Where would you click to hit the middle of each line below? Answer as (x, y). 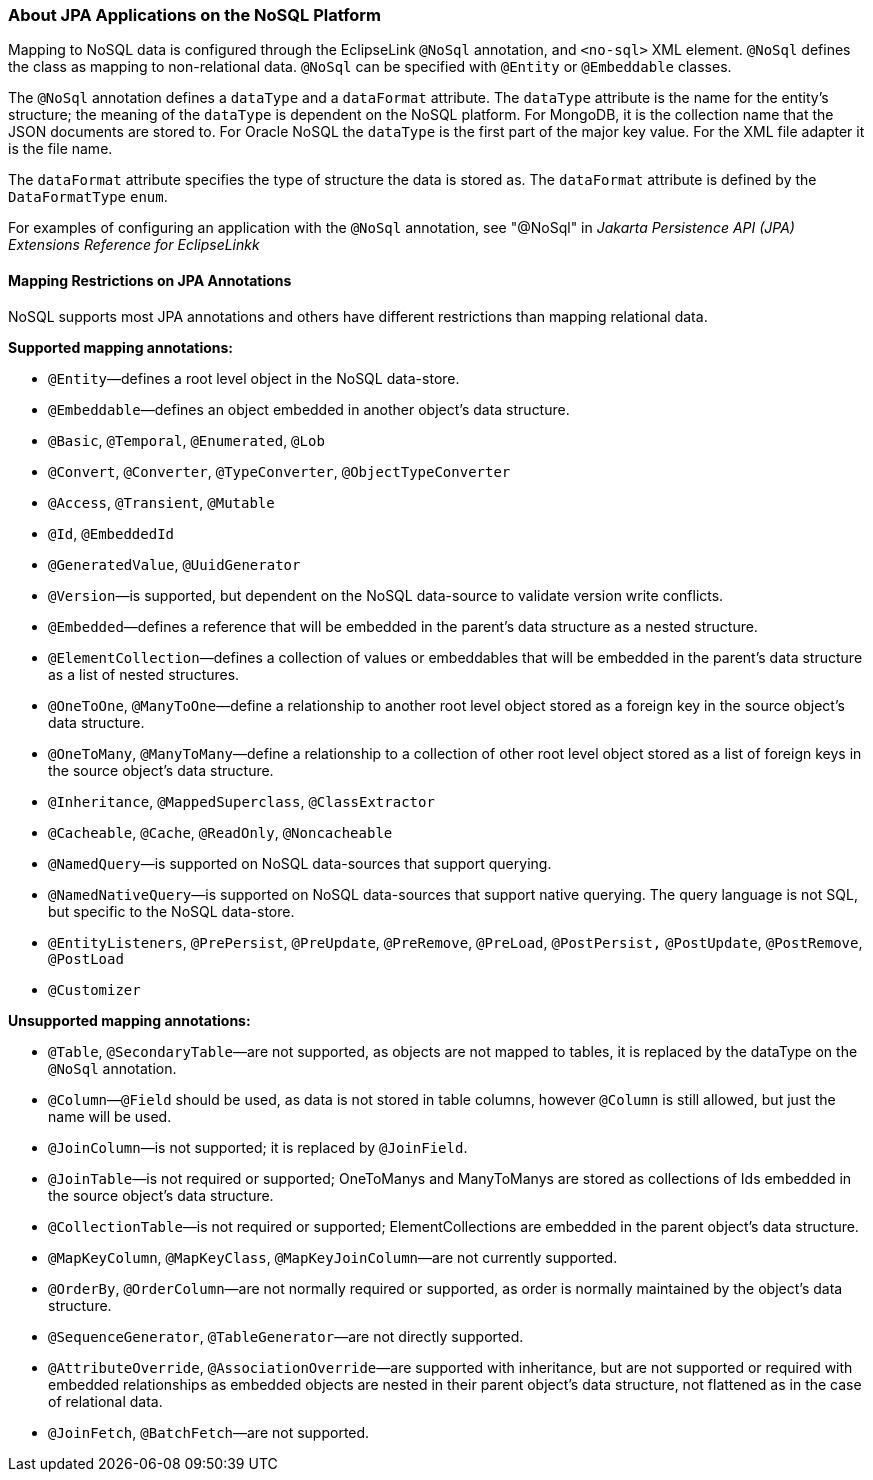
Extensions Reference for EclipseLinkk (134, 245)
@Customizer (94, 989)
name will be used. (110, 1116)
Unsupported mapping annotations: (129, 1020)
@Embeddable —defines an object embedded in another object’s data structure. (309, 409)
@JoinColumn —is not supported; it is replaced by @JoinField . (258, 1147)
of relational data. (105, 1401)
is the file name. (60, 149)
